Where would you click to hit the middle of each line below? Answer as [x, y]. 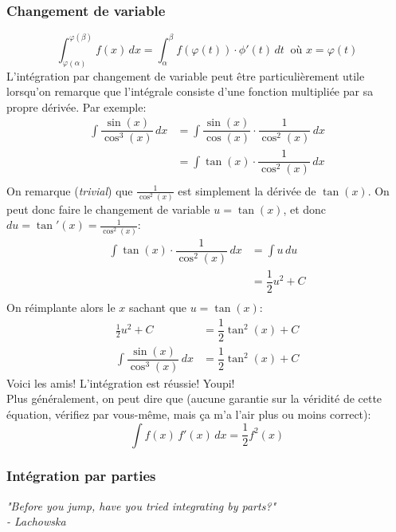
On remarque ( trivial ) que [70, 190]
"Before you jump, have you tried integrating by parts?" [141, 505]
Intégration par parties [81, 476]
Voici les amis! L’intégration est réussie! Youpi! [121, 382]
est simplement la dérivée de [247, 190]
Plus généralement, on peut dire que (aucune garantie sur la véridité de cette [194, 398]
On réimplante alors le [61, 307]
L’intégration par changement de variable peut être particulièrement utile [186, 75]
